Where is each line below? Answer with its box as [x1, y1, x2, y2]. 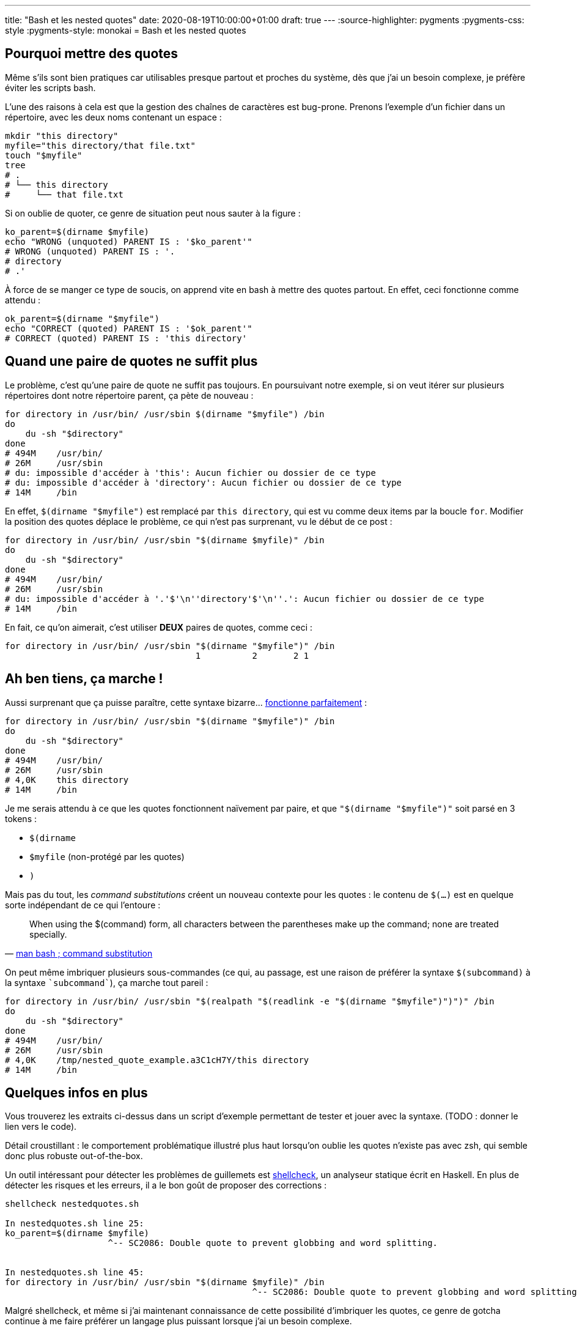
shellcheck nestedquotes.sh [5, 1199, 139, 1209]
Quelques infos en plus [5, 1084, 148, 1100]
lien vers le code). [5, 1121, 77, 1132]
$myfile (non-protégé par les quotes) [29, 851, 185, 862]
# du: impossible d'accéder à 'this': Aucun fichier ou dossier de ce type [5, 467, 376, 478]
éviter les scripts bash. [5, 82, 96, 93]
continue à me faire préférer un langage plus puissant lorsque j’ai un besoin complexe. [5, 1316, 352, 1327]
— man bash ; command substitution [5, 947, 153, 958]
